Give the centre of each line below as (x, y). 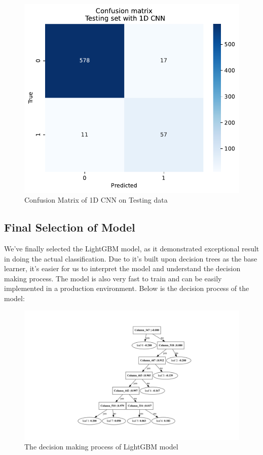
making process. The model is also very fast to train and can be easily (113, 278)
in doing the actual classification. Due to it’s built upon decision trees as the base (131, 258)
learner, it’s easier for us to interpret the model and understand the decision (122, 268)
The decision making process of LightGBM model (101, 447)
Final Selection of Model (70, 227)
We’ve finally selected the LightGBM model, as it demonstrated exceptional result (132, 248)
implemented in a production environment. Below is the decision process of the (127, 288)
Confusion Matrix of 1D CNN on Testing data (96, 200)
